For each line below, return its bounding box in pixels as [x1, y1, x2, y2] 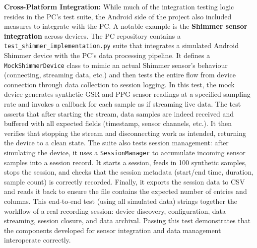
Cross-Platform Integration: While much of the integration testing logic [4, 1, 234, 11]
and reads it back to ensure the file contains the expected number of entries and [4, 186, 247, 196]
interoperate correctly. [4, 235, 71, 245]
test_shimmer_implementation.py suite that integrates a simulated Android [4, 40, 239, 51]
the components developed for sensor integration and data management [4, 225, 221, 235]
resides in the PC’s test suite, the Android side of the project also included [4, 11, 232, 21]
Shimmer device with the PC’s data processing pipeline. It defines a [4, 50, 210, 61]
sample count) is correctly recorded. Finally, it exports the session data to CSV [4, 176, 245, 186]
